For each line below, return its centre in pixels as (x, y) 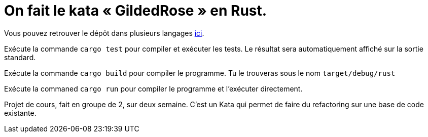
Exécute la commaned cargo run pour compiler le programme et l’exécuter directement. (153, 88)
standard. (20, 57)
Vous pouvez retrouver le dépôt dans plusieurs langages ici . (104, 33)
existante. (20, 113)
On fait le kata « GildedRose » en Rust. (136, 11)
